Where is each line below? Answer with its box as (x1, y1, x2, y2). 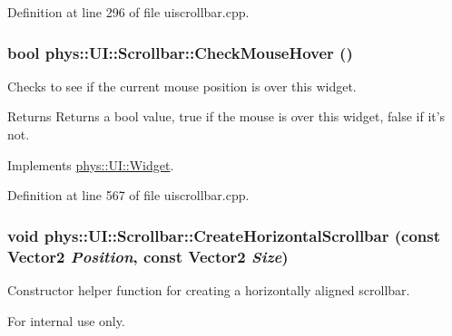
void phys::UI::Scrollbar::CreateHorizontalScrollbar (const (7, 224, 441, 246)
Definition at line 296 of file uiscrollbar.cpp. (7, 3, 250, 21)
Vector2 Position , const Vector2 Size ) (7, 245, 289, 267)
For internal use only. (7, 311, 125, 330)
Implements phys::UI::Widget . (7, 155, 174, 174)
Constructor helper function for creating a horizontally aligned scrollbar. (7, 280, 410, 299)
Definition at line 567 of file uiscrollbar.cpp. (7, 186, 250, 205)
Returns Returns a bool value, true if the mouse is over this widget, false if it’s (7, 107, 446, 126)
